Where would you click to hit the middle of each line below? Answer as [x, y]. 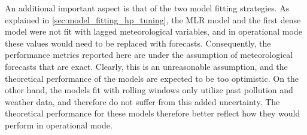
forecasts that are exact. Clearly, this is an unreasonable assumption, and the [146, 66]
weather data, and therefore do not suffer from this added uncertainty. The [142, 101]
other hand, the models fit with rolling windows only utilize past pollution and [149, 90]
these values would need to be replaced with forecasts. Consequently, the [138, 43]
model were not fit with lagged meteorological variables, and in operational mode [153, 31]
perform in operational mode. [59, 125]
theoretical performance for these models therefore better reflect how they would [153, 113]
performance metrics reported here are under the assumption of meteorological [149, 55]
